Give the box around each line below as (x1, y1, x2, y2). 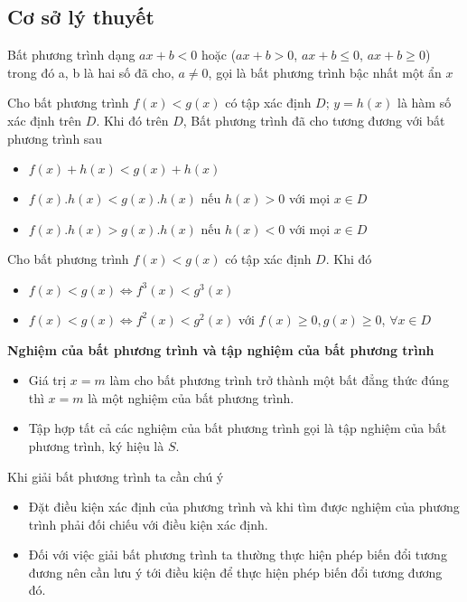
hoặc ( (201, 45, 237, 64)
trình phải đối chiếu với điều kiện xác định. (28, 514, 268, 533)
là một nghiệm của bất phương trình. (88, 388, 294, 407)
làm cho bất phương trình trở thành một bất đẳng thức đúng (109, 371, 449, 390)
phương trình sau (7, 128, 103, 147)
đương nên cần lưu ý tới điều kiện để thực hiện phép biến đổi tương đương (28, 562, 443, 581)
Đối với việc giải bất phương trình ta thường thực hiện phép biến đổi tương (28, 545, 447, 564)
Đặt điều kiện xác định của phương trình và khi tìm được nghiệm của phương (28, 497, 460, 516)
